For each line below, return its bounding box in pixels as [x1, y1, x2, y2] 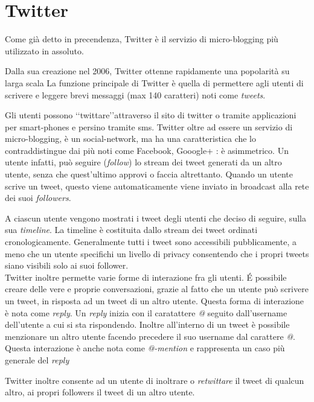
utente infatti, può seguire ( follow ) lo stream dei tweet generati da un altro [5, 156, 282, 168]
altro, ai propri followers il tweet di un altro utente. [5, 386, 195, 398]
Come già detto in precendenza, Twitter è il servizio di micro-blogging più [5, 33, 278, 45]
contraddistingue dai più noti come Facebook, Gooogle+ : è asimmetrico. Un [5, 144, 289, 156]
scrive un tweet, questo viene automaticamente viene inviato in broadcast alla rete [5, 179, 309, 192]
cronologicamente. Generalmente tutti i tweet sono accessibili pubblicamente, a [5, 235, 296, 248]
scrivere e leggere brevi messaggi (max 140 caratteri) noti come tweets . [5, 88, 266, 101]
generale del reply [5, 353, 69, 366]
